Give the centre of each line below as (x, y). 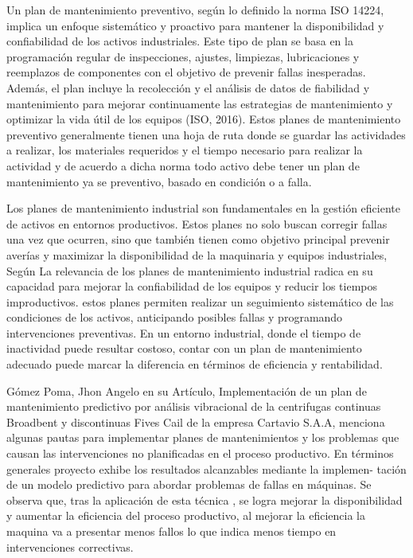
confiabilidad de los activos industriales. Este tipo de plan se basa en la (180, 41)
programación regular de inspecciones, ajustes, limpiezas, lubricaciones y (183, 56)
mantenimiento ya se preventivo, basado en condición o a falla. (159, 181)
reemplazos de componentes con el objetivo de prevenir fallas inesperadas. (186, 72)
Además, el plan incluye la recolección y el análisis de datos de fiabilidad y (188, 87)
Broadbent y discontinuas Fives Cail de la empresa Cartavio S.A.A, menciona (196, 421)
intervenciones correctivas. (70, 546)
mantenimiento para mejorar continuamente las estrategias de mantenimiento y (200, 103)
